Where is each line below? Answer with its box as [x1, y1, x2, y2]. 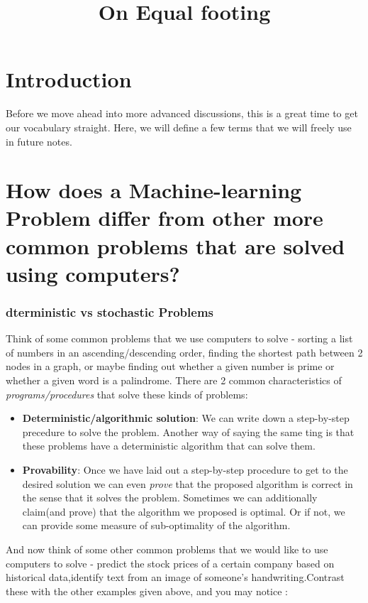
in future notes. [6, 134, 72, 148]
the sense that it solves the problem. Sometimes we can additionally [22, 490, 318, 505]
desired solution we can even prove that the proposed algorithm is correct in [22, 476, 353, 491]
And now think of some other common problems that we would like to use [6, 541, 328, 556]
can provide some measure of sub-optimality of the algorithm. [22, 518, 291, 533]
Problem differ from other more [6, 203, 323, 232]
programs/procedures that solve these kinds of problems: [6, 386, 248, 401]
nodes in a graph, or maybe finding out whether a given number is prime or [6, 359, 335, 374]
